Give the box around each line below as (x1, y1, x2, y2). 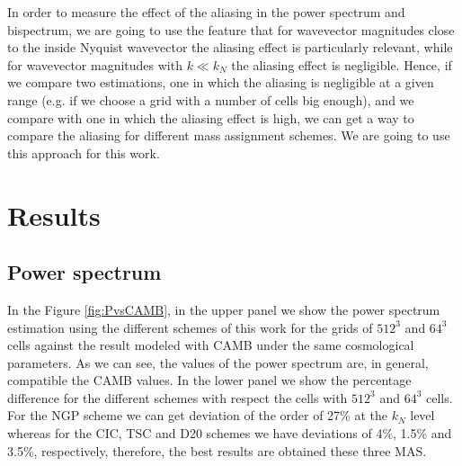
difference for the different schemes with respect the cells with (7, 388, 348, 407)
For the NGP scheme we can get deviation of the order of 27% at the (7, 406, 387, 425)
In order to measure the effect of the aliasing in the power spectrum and (7, 3, 405, 21)
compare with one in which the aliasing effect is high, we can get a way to (7, 108, 414, 127)
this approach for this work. (7, 143, 160, 162)
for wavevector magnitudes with (7, 55, 182, 74)
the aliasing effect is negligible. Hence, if (231, 55, 452, 74)
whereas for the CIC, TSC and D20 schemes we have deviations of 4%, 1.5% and (7, 424, 452, 443)
